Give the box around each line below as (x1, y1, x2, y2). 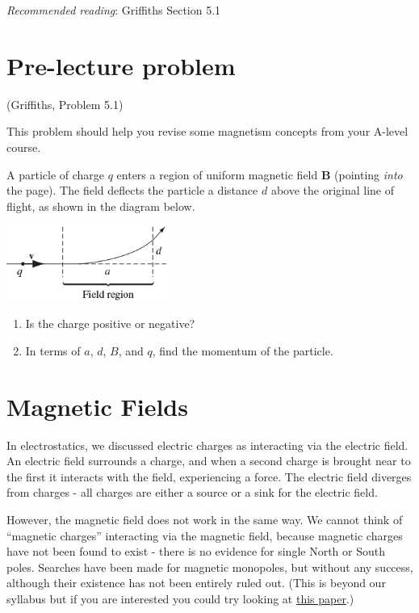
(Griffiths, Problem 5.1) (6, 95, 124, 112)
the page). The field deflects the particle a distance (6, 182, 258, 199)
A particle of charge (6, 166, 105, 183)
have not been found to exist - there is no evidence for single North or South (6, 543, 385, 560)
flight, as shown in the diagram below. (6, 197, 195, 214)
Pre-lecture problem (6, 48, 236, 82)
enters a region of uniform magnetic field (116, 166, 318, 183)
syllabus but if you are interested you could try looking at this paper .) (6, 590, 354, 607)
